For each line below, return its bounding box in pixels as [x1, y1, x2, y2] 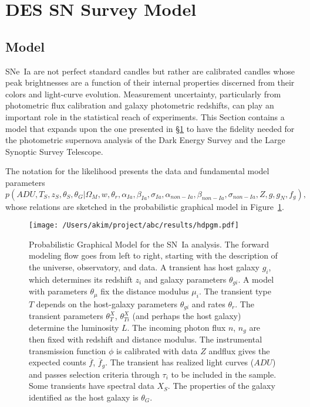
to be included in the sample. [171, 368, 277, 380]
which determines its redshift [29, 273, 133, 285]
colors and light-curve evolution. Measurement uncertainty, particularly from [5, 87, 281, 100]
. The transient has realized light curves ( [105, 356, 254, 368]
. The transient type [198, 285, 271, 297]
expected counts [29, 356, 86, 368]
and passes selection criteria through [29, 368, 160, 380]
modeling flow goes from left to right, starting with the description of [29, 249, 278, 262]
